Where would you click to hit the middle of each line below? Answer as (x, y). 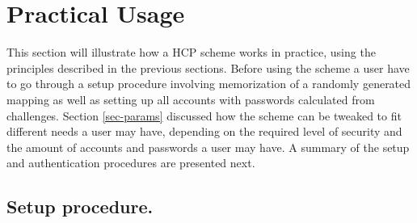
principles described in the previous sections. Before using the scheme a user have (208, 67)
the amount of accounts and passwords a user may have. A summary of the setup (208, 147)
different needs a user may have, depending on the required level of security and (204, 131)
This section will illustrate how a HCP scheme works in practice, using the (191, 52)
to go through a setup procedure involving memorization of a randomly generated (209, 84)
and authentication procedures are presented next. (131, 163)
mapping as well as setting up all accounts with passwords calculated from (191, 99)
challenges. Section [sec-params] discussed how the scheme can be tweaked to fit (204, 115)
